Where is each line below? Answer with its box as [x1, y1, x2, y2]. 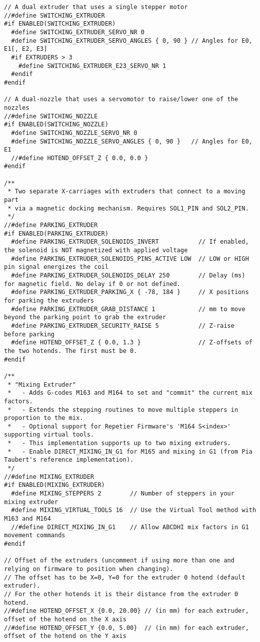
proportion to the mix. [4, 414, 83, 422]
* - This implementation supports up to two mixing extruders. [8, 440, 231, 447]
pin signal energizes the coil [4, 263, 109, 271]
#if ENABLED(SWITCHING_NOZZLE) [4, 121, 109, 128]
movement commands [4, 532, 65, 539]
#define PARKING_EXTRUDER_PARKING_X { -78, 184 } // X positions [11, 289, 249, 296]
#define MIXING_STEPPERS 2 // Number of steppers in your [11, 490, 235, 497]
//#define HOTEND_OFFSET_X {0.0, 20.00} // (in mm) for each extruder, [4, 607, 249, 615]
